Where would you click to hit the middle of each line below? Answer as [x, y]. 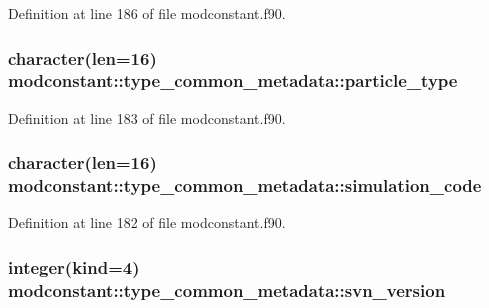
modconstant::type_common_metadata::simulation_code [245, 185]
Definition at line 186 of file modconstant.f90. [147, 13]
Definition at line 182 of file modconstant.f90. [147, 222]
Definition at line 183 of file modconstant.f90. [147, 117]
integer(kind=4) [74, 266]
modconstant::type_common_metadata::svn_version [227, 289]
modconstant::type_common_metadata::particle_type [233, 80]
